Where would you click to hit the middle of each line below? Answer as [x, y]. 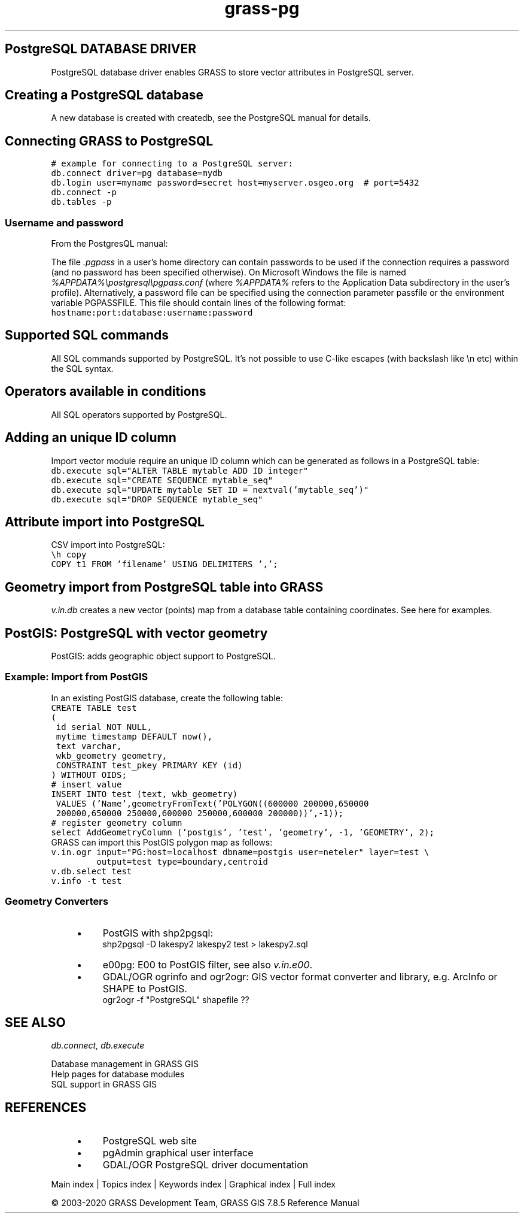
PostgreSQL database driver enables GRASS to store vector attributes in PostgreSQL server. [232, 72]
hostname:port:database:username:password [152, 313]
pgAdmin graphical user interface [178, 1153]
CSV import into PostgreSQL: [108, 545]
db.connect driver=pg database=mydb [137, 173]
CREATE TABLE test [94, 708]
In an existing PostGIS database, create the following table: [167, 698]
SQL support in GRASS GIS [104, 1084]
